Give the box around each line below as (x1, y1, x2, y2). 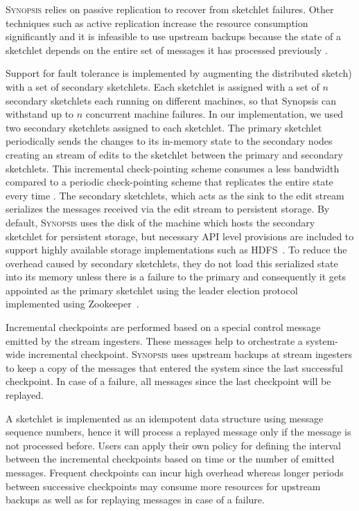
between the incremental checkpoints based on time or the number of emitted (6, 451, 335, 466)
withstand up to (6, 107, 74, 121)
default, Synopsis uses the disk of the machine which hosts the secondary (6, 215, 315, 229)
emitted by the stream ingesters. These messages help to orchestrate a (6, 333, 303, 348)
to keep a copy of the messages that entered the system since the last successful (6, 360, 343, 375)
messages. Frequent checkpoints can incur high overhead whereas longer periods (6, 465, 344, 479)
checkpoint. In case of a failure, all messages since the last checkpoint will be (6, 374, 331, 388)
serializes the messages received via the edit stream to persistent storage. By (6, 201, 330, 216)
